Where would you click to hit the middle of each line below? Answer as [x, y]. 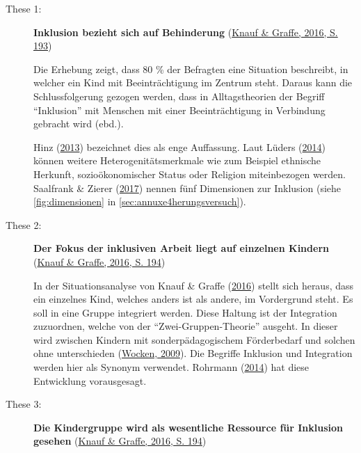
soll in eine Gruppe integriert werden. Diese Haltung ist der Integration [185, 312]
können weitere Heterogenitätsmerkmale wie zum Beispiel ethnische [177, 160]
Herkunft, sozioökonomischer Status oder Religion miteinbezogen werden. [190, 174]
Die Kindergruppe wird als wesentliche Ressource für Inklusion [188, 427]
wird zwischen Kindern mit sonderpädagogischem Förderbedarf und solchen [194, 339]
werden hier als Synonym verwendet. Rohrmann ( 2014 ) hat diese [171, 367]
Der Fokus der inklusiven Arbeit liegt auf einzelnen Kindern [181, 248]
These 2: [24, 224]
